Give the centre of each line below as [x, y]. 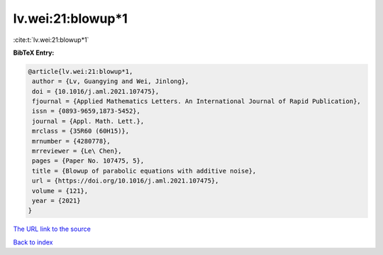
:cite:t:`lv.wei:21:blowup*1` [51, 40]
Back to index [33, 242]
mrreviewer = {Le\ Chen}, [77, 151]
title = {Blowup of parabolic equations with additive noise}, [144, 171]
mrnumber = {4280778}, [72, 141]
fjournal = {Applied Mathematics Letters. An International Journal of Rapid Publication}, [196, 102]
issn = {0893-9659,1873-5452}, [87, 111]
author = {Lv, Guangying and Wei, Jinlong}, [111, 81]
